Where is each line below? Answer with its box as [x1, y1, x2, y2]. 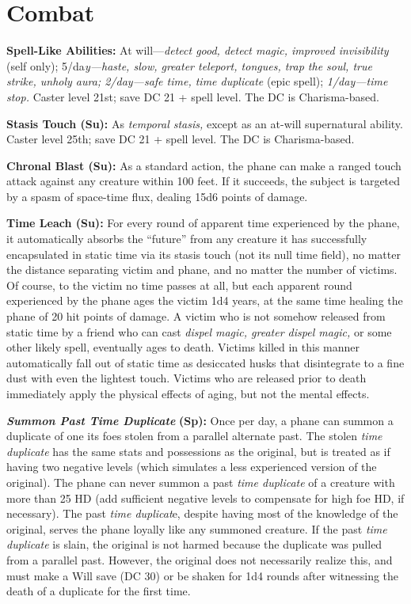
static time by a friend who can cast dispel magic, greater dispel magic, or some [6, 323, 392, 340]
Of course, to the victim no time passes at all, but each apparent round [6, 276, 352, 293]
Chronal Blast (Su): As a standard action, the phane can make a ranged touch [6, 157, 401, 173]
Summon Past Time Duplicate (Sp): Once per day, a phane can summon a [6, 412, 394, 428]
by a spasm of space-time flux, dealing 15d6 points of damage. [6, 188, 308, 204]
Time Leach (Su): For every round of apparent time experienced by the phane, [6, 215, 400, 231]
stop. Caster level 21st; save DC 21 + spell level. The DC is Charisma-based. [6, 88, 379, 104]
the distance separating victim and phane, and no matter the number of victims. [6, 261, 398, 278]
